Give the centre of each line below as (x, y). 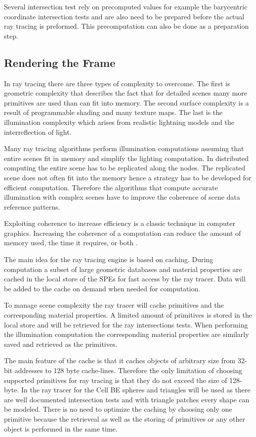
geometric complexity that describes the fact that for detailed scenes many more (126, 93)
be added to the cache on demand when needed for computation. (102, 288)
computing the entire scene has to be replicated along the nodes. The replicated (125, 168)
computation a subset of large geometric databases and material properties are (123, 269)
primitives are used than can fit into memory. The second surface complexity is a (127, 102)
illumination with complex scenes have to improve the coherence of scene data (122, 197)
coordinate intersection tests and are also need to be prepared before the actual (124, 16)
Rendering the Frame (60, 62)
